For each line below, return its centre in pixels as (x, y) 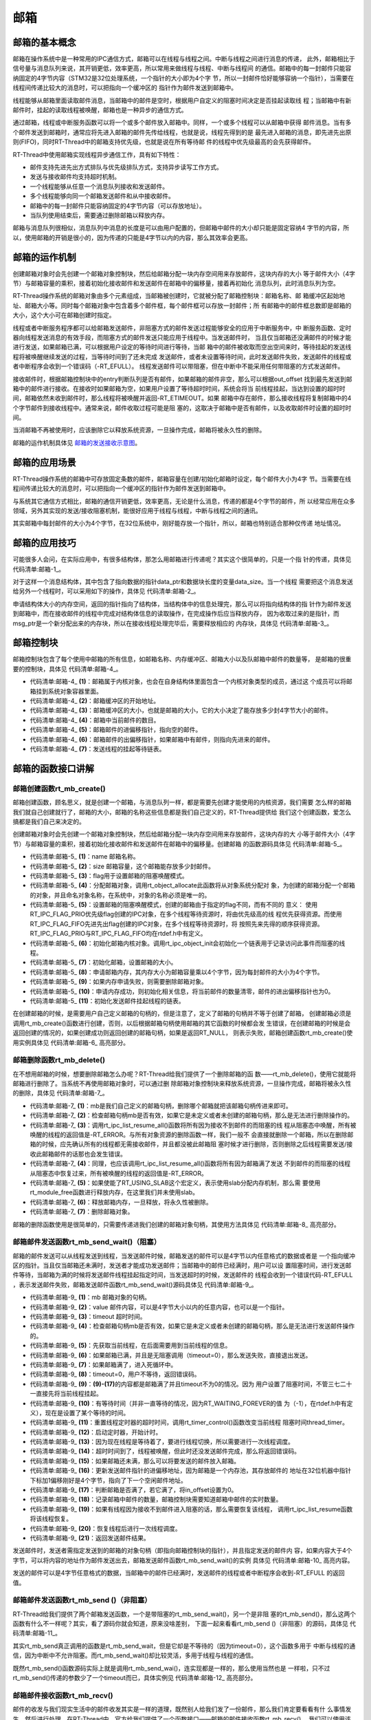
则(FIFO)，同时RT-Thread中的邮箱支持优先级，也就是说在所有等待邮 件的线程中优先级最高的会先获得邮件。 (164, 142)
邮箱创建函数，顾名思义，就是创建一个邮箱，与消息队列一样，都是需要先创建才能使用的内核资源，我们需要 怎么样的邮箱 (182, 802)
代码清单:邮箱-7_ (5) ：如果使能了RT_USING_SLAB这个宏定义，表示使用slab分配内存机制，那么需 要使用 (175, 1183)
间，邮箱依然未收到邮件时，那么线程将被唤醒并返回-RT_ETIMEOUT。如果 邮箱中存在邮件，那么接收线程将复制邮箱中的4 (182, 398)
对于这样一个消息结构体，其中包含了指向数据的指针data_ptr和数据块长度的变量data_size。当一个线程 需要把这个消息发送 (183, 582)
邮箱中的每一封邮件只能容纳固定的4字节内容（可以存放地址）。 (118, 206)
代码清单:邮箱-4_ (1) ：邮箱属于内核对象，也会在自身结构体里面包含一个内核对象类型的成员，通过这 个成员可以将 (188, 682)
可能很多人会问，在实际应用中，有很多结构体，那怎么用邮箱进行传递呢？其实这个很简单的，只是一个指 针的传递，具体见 (182, 559)
